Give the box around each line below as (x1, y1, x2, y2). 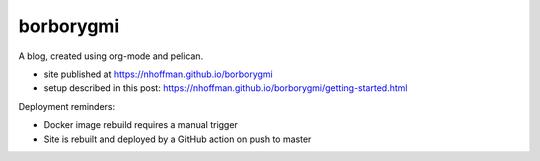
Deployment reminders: (18, 100, 115, 112)
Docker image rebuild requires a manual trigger (43, 119, 239, 131)
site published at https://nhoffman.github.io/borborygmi (43, 68, 274, 80)
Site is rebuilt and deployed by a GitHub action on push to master (43, 133, 312, 145)
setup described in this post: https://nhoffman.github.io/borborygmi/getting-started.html (43, 82, 408, 94)
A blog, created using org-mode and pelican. (18, 50, 204, 62)
